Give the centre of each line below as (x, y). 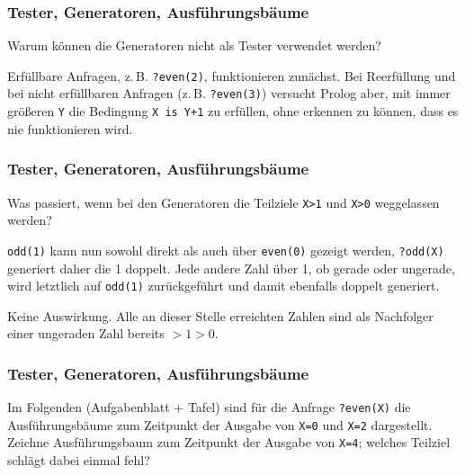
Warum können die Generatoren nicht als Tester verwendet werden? (194, 45)
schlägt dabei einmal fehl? (79, 460)
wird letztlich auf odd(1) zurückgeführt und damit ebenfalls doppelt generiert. (224, 286)
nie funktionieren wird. (70, 128)
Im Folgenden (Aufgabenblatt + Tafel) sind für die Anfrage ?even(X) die (209, 407)
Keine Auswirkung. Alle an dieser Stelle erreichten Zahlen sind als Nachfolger (220, 315)
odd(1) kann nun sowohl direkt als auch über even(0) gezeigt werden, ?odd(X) (226, 250)
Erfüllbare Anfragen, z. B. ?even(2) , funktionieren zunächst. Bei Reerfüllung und (232, 75)
